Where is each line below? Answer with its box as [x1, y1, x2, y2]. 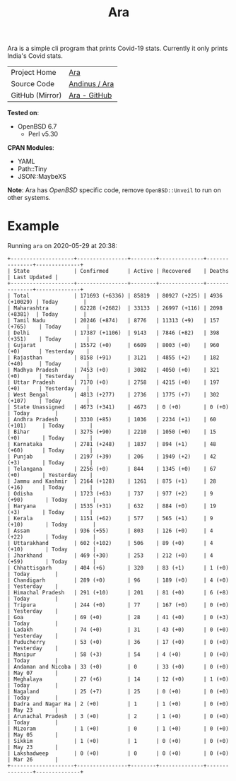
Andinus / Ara [68, 79, 114, 89]
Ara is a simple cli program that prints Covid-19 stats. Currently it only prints [7, 44, 228, 53]
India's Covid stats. [7, 52, 64, 60]
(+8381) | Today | [7, 311, 87, 318]
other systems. [7, 194, 51, 202]
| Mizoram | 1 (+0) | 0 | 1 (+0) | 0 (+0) [7, 725, 230, 732]
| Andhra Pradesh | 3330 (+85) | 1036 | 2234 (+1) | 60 [7, 416, 217, 423]
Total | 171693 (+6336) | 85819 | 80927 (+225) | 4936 [13, 293, 223, 300]
